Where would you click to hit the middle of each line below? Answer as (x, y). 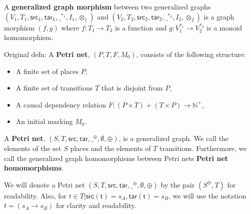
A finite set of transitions (54, 88)
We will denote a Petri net (44, 184)
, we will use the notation (207, 195)
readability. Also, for (35, 195)
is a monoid (224, 27)
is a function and (141, 27)
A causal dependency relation (61, 104)
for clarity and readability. (96, 205)
